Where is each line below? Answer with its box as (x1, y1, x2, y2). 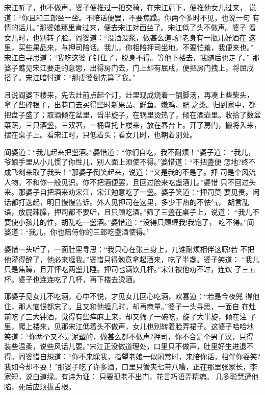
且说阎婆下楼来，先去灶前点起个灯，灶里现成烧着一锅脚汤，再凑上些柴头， (4, 89, 254, 100)
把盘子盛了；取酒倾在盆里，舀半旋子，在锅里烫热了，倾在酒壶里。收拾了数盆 (4, 109, 261, 120)
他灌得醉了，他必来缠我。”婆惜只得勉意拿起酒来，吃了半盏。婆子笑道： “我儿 (4, 253, 259, 264)
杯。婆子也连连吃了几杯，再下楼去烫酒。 (4, 273, 140, 284)
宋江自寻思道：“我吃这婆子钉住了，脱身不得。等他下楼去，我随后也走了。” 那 (4, 52, 259, 62)
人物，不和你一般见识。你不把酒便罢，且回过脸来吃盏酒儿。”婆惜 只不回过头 (4, 176, 256, 187)
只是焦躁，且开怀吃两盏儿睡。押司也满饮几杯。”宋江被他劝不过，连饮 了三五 (4, 264, 256, 274)
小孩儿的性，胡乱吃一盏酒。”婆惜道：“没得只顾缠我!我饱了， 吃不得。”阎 (18, 216, 254, 227)
